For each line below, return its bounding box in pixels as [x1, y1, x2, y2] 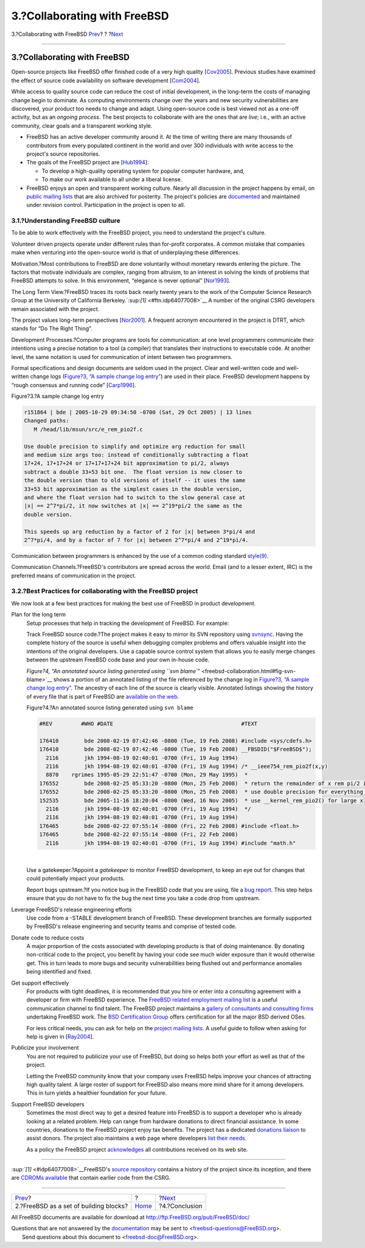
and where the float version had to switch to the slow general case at [24, 493, 246, 501]
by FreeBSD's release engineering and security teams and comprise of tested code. [26, 922, 237, 930]
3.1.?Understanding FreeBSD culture [11, 217, 121, 225]
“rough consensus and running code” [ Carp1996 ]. [11, 381, 136, 389]
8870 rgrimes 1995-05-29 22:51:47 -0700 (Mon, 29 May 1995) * [46, 772, 248, 778]
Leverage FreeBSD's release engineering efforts [11, 905, 132, 913]
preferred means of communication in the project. [11, 572, 136, 579]
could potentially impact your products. [26, 875, 125, 882]
